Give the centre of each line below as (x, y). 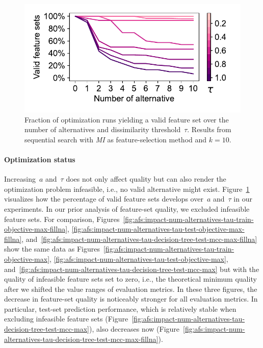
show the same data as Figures (52, 249)
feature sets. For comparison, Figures (62, 219)
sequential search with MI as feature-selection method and (116, 139)
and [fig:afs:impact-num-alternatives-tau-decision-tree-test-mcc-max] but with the (132, 269)
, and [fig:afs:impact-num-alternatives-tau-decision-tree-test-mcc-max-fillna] (139, 239)
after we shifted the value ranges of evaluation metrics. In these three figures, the (131, 289)
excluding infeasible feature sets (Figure (66, 319)
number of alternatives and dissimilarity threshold (103, 129)
